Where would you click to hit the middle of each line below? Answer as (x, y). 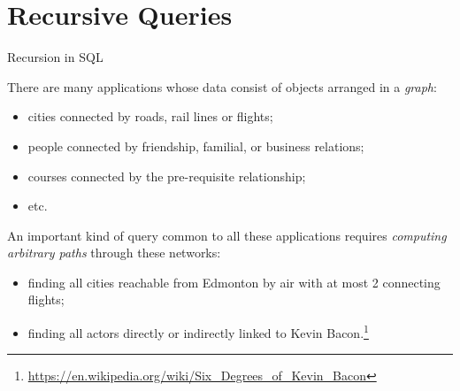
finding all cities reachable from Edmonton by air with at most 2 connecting (234, 282)
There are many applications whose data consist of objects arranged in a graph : (222, 86)
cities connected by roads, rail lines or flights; (150, 116)
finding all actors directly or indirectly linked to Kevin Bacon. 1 (198, 331)
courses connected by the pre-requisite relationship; (167, 176)
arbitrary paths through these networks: (114, 253)
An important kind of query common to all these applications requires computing (227, 235)
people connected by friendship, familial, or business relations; (196, 146)
